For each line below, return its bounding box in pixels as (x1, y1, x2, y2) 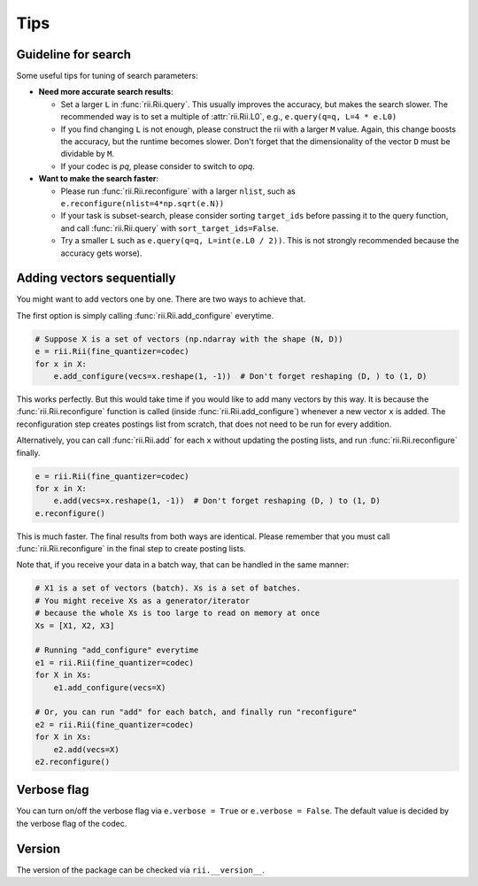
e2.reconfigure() (35, 757, 111, 767)
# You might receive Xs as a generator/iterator (35, 596, 251, 605)
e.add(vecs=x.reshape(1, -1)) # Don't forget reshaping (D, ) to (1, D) (53, 496, 381, 506)
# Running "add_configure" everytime (35, 645, 199, 655)
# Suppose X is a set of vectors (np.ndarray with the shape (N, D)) (35, 334, 343, 344)
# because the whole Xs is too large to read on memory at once (35, 608, 320, 619)
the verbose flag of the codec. (16, 818, 127, 828)
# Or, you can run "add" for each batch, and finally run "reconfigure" (35, 707, 358, 717)
